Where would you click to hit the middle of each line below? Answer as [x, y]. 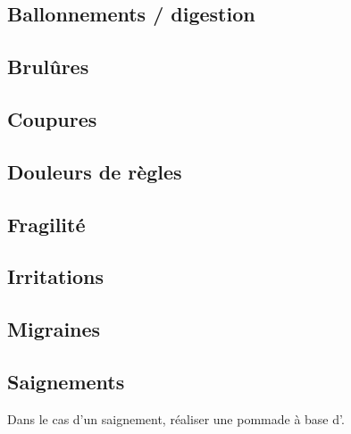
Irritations [56, 276]
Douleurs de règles [95, 171]
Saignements [66, 381]
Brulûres [48, 67]
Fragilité [46, 224]
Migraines [54, 329]
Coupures [52, 118]
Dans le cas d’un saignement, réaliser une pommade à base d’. [176, 418]
